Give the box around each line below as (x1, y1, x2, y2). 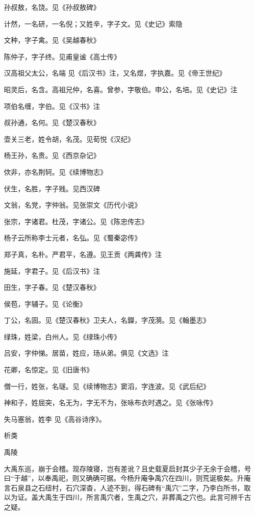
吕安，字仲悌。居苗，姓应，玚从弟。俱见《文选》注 (4, 348, 169, 358)
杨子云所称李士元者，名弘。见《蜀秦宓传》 (4, 232, 141, 243)
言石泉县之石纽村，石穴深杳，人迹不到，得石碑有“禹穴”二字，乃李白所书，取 (4, 482, 251, 492)
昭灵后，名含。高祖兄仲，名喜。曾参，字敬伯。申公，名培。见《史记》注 (4, 84, 237, 94)
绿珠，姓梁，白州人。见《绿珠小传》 (4, 331, 121, 341)
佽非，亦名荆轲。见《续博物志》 (4, 166, 107, 177)
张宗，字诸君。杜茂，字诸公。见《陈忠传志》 (4, 216, 148, 226)
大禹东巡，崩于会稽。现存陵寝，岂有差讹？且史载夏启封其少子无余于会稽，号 (4, 463, 251, 473)
